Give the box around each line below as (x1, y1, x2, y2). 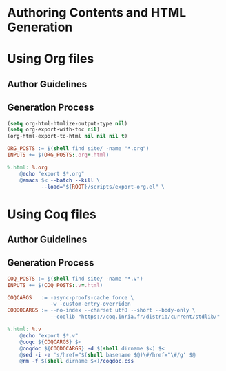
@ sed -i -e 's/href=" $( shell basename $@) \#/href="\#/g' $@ (19, 351, 196, 359)
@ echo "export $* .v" (19, 332, 79, 339)
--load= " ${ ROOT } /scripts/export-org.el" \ (41, 183, 165, 190)
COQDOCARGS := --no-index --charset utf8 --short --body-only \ (7, 307, 196, 314)
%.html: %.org (7, 164, 48, 171)
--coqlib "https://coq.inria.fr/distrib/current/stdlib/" (50, 313, 220, 321)
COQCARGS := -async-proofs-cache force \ (7, 294, 134, 301)
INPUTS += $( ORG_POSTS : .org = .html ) (7, 151, 110, 159)
